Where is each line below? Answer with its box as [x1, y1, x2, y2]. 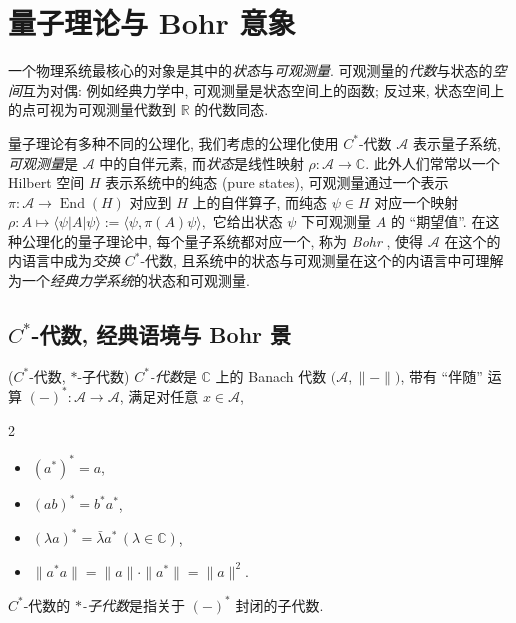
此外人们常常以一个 [373, 152, 500, 173]
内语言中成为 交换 [8, 250, 120, 271]
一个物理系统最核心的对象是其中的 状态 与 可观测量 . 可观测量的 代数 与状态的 [8, 60, 493, 81]
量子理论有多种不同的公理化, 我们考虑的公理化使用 [8, 132, 339, 153]
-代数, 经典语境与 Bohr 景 [31, 319, 292, 350]
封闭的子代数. [235, 594, 324, 615]
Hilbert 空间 [8, 172, 85, 193]
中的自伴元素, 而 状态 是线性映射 [99, 152, 304, 173]
